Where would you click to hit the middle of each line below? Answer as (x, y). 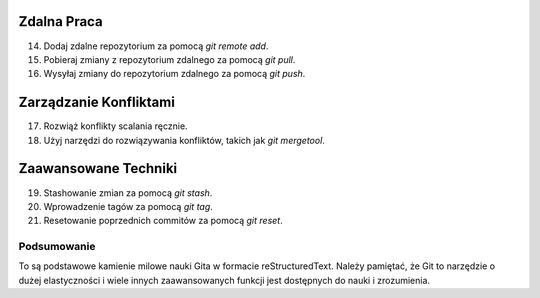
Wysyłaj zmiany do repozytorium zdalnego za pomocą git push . (174, 74)
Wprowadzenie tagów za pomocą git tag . (128, 206)
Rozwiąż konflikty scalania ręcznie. (116, 126)
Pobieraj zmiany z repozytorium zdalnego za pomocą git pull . (169, 59)
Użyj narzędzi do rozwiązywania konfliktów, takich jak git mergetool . (184, 140)
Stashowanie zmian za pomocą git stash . (128, 192)
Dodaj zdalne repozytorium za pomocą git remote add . (156, 46)
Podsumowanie (57, 247)
